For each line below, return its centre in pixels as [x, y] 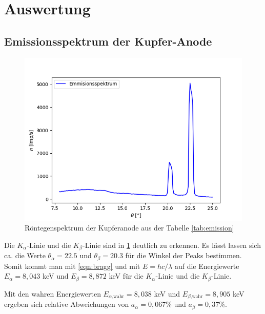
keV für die [126, 276]
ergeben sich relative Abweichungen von [67, 304]
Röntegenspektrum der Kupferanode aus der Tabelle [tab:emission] [129, 228]
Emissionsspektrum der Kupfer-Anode [108, 41]
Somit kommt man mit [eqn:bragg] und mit [72, 266]
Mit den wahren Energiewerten [53, 293]
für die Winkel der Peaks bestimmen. [184, 255]
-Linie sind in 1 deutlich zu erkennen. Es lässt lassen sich [172, 245]
